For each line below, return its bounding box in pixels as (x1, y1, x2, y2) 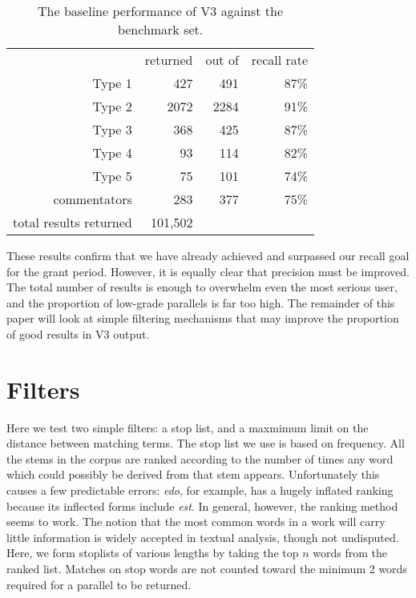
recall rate (251, 50, 309, 69)
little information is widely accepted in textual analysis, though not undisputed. (6, 528, 399, 545)
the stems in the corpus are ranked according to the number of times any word (6, 450, 394, 467)
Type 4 (92, 143, 132, 162)
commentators (53, 190, 132, 208)
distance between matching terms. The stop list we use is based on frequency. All (6, 435, 405, 452)
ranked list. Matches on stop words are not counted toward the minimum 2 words (6, 560, 407, 577)
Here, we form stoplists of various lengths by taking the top (6, 544, 299, 561)
